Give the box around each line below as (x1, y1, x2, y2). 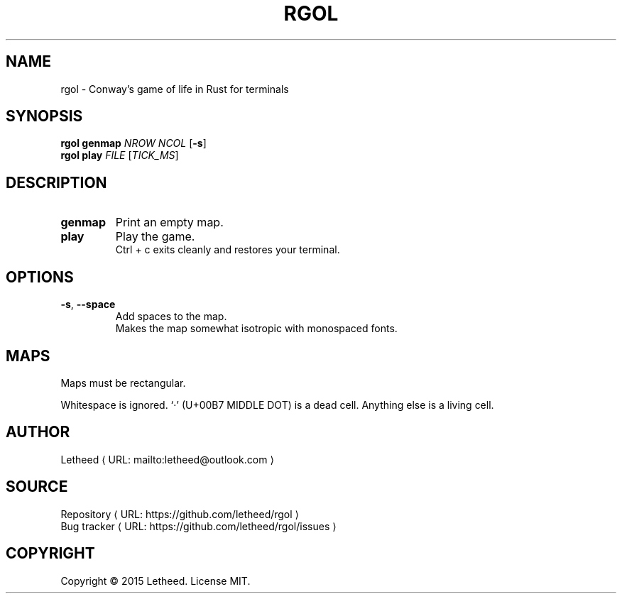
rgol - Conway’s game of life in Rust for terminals (60, 82, 289, 95)
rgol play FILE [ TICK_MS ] (60, 149, 179, 162)
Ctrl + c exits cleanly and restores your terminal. (115, 243, 340, 256)
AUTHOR (6, 423, 70, 441)
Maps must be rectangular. (60, 376, 186, 389)
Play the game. (115, 229, 195, 244)
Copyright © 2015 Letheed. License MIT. (60, 574, 251, 587)
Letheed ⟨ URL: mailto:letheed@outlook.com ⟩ (60, 453, 274, 466)
